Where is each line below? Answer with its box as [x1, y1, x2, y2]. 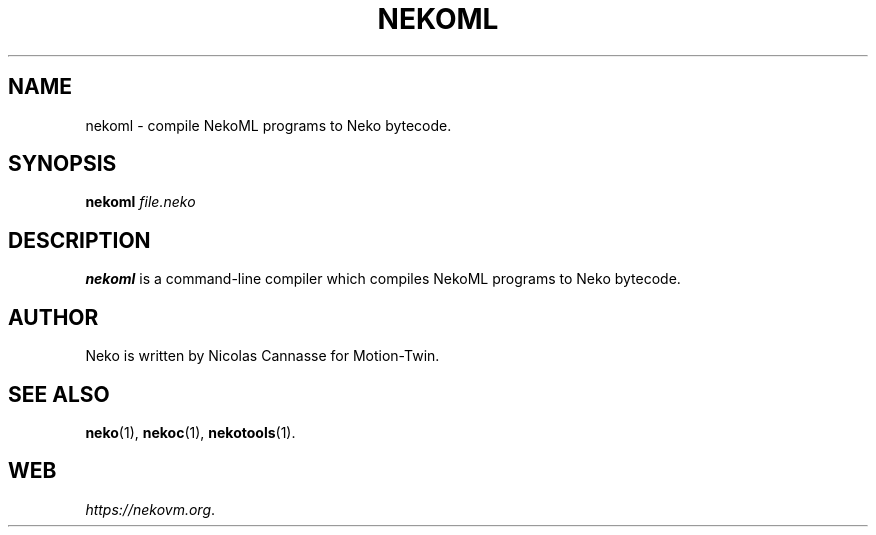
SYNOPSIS [8, 151, 117, 177]
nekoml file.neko [85, 193, 196, 211]
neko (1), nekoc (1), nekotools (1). [85, 423, 296, 441]
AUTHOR [8, 304, 99, 330]
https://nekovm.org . [85, 500, 216, 518]
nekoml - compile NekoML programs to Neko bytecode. [85, 116, 452, 134]
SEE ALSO [8, 381, 110, 407]
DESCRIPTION [8, 227, 151, 253]
